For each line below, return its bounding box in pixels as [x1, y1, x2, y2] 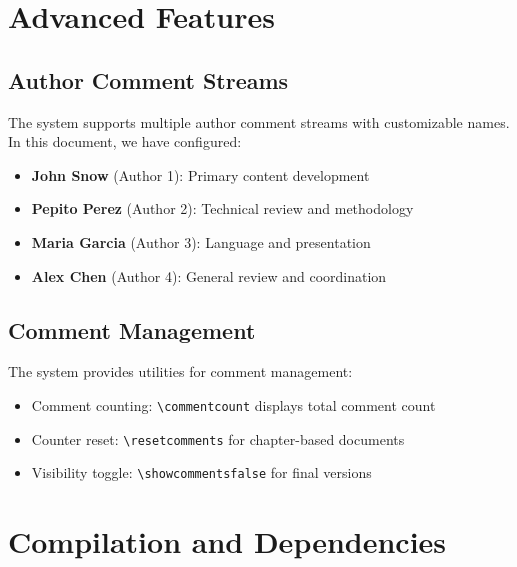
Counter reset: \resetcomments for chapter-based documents [31, 428, 405, 449]
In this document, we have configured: [8, 131, 242, 152]
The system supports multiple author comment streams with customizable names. [8, 111, 510, 132]
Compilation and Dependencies [8, 521, 447, 562]
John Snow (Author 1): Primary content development [31, 164, 370, 185]
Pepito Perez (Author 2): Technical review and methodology [31, 198, 414, 219]
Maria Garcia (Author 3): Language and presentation [31, 231, 371, 252]
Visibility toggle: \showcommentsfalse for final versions [31, 462, 372, 483]
